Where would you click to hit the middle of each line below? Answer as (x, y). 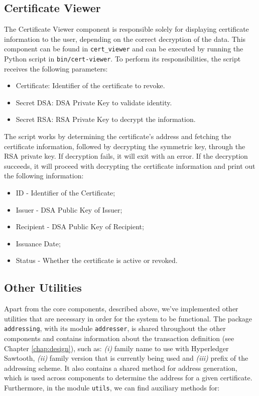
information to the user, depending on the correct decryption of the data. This (125, 39)
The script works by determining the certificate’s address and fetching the (118, 136)
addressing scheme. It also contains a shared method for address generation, (121, 368)
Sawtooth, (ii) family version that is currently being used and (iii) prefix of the (126, 358)
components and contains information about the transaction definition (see (119, 338)
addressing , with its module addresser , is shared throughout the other (115, 328)
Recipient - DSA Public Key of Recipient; (80, 226)
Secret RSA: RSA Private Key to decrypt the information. (106, 119)
